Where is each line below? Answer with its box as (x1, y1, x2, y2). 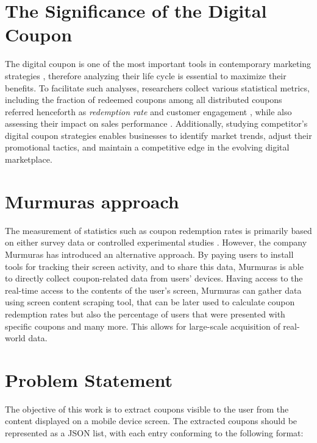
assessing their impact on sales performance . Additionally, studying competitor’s (5, 117, 308, 130)
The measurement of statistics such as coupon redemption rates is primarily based (5, 224, 312, 236)
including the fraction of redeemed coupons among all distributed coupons (5, 93, 282, 106)
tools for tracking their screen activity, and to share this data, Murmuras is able (5, 260, 304, 272)
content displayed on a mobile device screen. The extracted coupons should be (5, 414, 297, 427)
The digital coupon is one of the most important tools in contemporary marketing (5, 57, 312, 70)
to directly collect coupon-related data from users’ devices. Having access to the (5, 272, 303, 285)
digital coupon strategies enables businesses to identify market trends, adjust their (5, 129, 312, 141)
